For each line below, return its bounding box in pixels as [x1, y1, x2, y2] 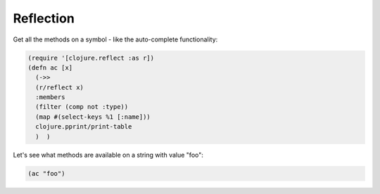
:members [35, 93, 65, 101]
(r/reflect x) [35, 83, 84, 91]
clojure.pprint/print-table [35, 123, 132, 131]
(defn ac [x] [27, 63, 73, 72]
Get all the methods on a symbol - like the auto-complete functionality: [13, 35, 218, 44]
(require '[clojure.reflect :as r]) [27, 53, 155, 62]
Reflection [13, 11, 75, 26]
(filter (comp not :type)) [35, 103, 129, 111]
